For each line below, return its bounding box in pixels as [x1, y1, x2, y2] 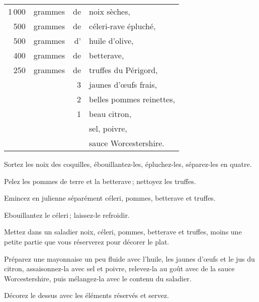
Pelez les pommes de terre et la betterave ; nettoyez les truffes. [4, 175, 196, 186]
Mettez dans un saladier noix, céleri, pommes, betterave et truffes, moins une [4, 226, 242, 237]
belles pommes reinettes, [89, 93, 175, 105]
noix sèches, [89, 6, 130, 17]
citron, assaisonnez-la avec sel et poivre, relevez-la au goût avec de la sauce [4, 263, 235, 274]
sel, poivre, [89, 123, 127, 134]
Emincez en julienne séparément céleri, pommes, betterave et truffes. [4, 193, 216, 203]
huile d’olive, [89, 35, 134, 46]
